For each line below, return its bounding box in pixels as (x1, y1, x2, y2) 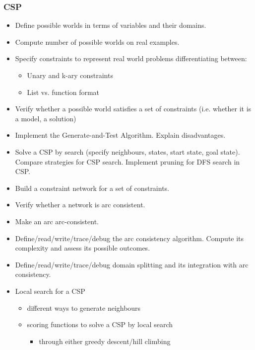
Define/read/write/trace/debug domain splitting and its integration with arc (15, 259, 249, 269)
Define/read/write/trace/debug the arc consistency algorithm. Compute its (15, 233, 244, 243)
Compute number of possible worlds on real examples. (15, 36, 180, 47)
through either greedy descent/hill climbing (39, 336, 171, 346)
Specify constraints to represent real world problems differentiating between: (15, 53, 247, 64)
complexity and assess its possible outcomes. (15, 243, 150, 253)
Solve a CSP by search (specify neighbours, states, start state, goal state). (15, 146, 240, 157)
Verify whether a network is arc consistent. (15, 199, 145, 210)
